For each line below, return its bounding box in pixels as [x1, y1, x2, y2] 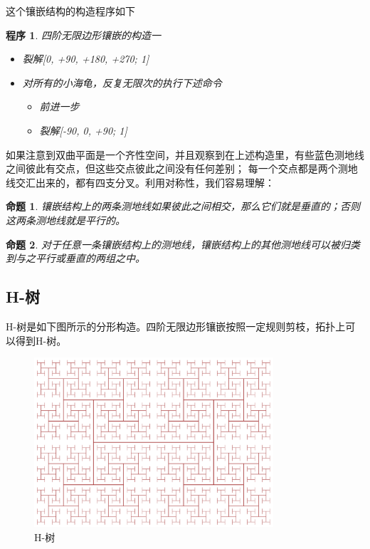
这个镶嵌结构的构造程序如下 [6, 4, 135, 18]
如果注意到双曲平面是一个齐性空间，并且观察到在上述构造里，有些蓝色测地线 [6, 147, 364, 162]
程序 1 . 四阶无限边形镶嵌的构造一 [6, 27, 161, 42]
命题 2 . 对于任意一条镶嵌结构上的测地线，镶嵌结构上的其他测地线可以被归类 [6, 236, 360, 251]
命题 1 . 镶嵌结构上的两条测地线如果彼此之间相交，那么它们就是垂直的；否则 [6, 199, 360, 214]
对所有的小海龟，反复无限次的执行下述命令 [22, 75, 222, 90]
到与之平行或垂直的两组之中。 [6, 251, 145, 266]
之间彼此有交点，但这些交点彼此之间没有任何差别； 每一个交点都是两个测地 [6, 161, 358, 176]
